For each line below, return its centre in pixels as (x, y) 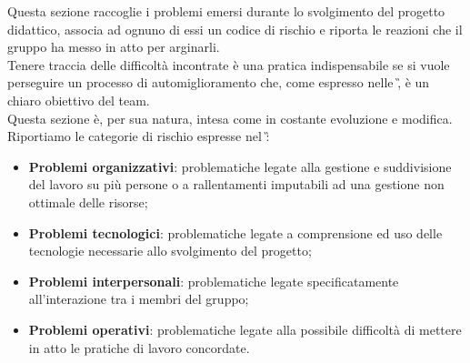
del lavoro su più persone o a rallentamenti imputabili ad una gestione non (236, 184)
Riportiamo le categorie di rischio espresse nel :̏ (139, 136)
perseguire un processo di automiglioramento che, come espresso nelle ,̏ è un (219, 82)
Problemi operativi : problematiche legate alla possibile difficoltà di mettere (245, 329)
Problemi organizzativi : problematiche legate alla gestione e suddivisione (240, 166)
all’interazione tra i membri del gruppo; (139, 299)
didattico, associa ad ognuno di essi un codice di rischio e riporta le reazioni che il (235, 29)
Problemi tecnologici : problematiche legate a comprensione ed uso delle (235, 232)
